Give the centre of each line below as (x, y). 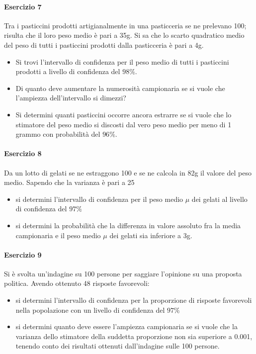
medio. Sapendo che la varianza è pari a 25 (69, 182)
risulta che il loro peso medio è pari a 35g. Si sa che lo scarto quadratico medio (124, 35)
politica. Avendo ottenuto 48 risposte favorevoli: (77, 283)
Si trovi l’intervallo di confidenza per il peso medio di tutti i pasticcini (122, 61)
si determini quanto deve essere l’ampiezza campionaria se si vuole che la (127, 326)
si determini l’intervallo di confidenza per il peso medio (99, 199)
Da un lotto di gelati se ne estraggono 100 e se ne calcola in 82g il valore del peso (128, 172)
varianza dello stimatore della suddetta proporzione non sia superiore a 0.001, (134, 336)
